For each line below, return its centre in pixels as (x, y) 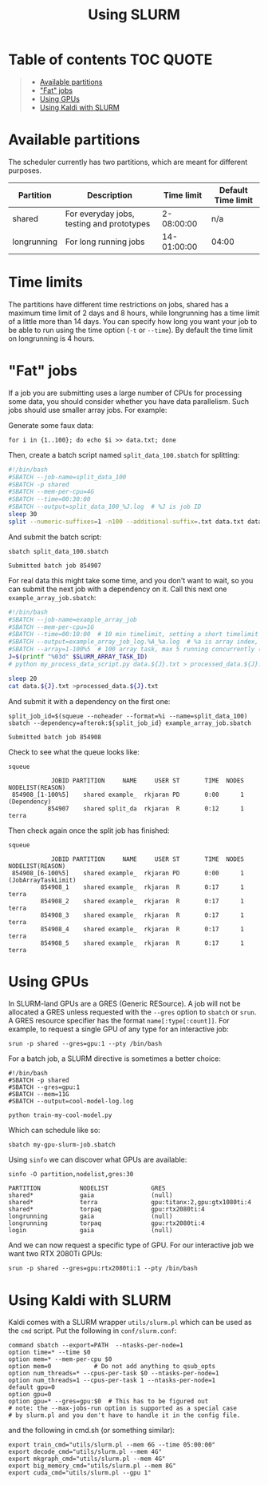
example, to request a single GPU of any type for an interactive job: (118, 1029)
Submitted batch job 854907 (55, 566)
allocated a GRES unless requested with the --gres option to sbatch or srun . (132, 1012)
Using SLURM (134, 15)
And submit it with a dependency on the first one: (89, 701)
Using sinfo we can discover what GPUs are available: (98, 1160)
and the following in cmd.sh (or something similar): (92, 1431)
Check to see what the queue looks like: (74, 752)
